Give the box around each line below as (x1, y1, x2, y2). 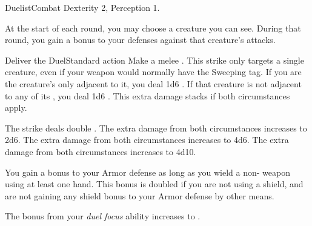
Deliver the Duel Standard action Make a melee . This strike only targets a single (5, 53, 304, 66)
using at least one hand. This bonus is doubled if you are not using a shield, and (5, 178, 304, 190)
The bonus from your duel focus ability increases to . (5, 210, 201, 222)
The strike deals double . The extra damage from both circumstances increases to (5, 121, 307, 134)
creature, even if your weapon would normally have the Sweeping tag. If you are (5, 65, 302, 78)
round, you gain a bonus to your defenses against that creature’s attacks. (5, 33, 276, 46)
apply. (5, 101, 27, 114)
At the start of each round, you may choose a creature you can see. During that (5, 21, 301, 34)
